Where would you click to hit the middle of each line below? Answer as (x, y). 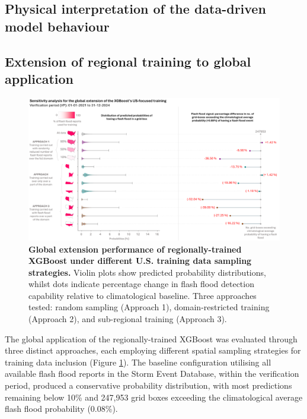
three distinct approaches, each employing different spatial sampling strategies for (153, 350)
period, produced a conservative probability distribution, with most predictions (148, 385)
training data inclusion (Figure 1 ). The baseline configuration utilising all (138, 362)
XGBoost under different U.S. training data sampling (140, 261)
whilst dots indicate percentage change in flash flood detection (141, 284)
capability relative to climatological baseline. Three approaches (143, 295)
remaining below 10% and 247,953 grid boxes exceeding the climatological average (154, 397)
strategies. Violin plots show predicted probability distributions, (147, 272)
